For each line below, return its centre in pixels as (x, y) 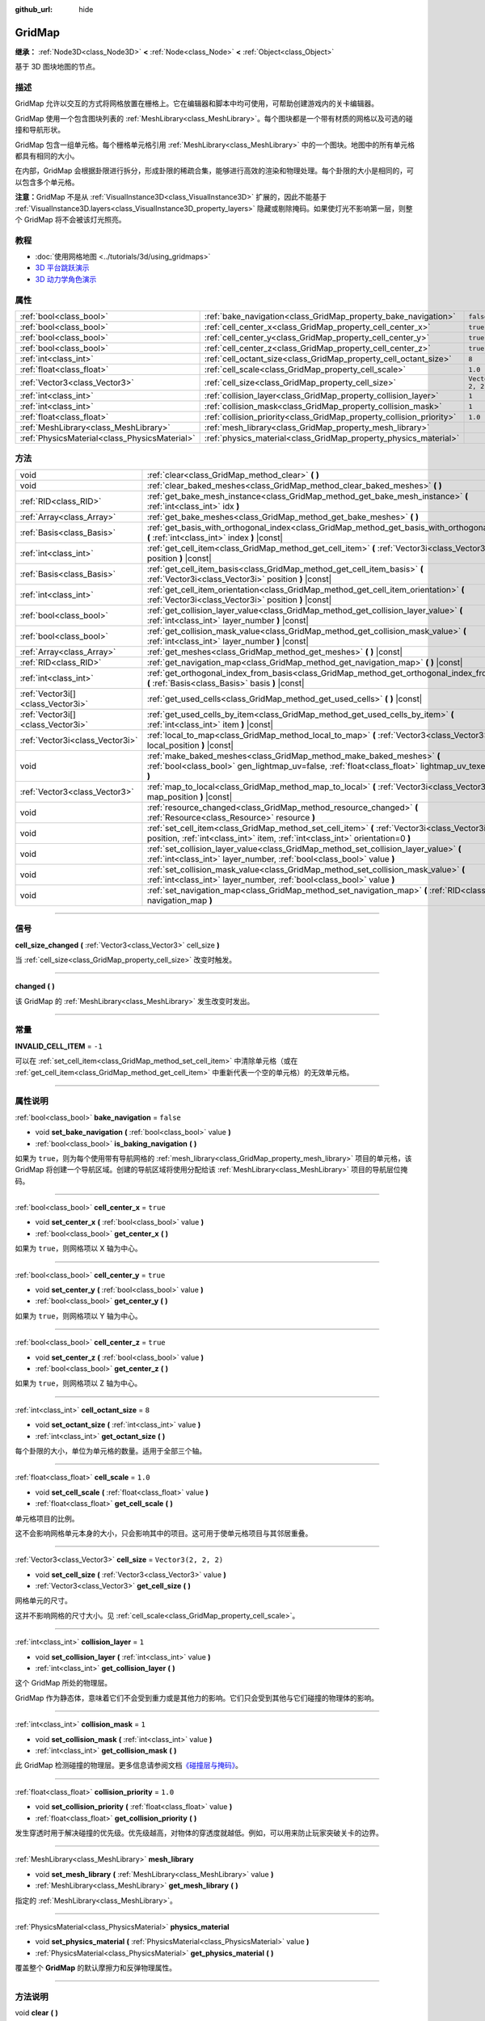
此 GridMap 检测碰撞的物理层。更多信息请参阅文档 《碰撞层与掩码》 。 (129, 1766)
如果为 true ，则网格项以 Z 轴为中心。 (78, 1383)
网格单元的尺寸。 (43, 1601)
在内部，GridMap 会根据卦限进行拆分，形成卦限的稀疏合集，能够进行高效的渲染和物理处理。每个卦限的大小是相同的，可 (214, 171)
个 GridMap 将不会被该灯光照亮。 (70, 219)
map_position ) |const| (190, 796)
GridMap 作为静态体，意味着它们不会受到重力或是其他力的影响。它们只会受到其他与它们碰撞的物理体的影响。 (197, 1698)
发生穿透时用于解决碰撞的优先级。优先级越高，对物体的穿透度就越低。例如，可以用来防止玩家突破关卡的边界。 (199, 1833)
